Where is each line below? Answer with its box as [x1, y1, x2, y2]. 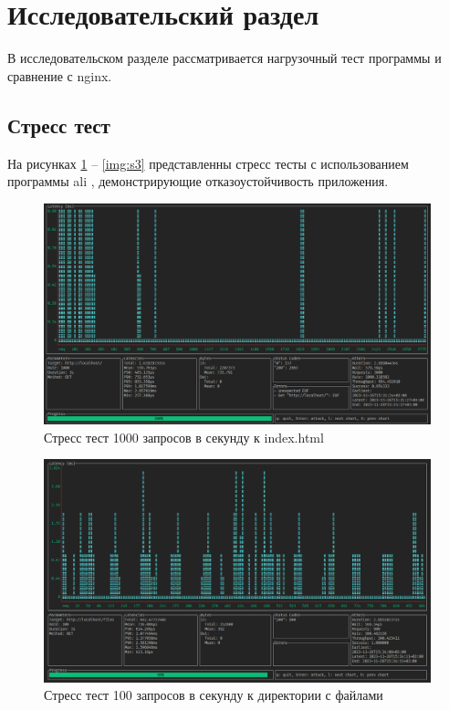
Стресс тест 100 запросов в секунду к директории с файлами [44, 685, 383, 705]
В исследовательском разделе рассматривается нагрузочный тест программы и [7, 48, 442, 68]
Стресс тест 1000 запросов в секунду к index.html [44, 427, 324, 446]
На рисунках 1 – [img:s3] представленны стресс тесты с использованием [7, 153, 409, 172]
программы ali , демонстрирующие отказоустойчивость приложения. [7, 172, 389, 191]
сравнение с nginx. [7, 66, 112, 85]
